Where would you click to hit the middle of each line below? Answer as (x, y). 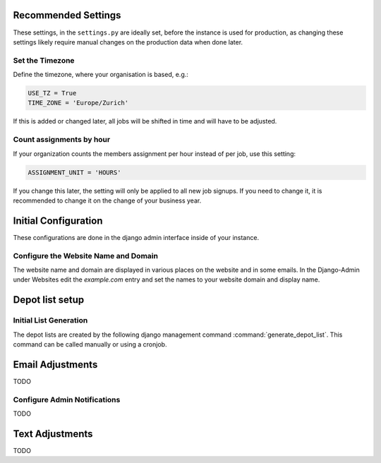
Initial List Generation (50, 320)
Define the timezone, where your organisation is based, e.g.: (101, 75)
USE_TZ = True (52, 93)
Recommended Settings (67, 15)
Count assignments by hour (62, 140)
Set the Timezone (44, 60)
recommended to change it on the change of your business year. (107, 200)
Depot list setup (49, 300)
